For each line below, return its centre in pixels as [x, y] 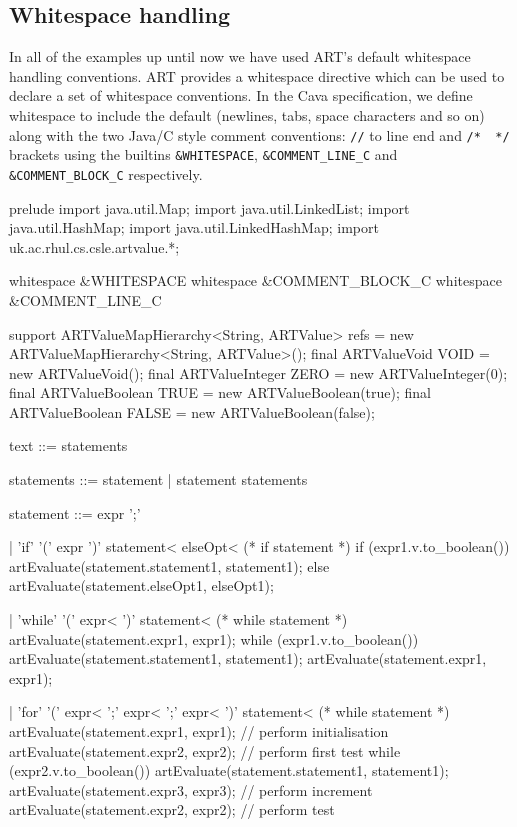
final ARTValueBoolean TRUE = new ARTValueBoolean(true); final [220, 392]
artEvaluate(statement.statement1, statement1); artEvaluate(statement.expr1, [248, 658]
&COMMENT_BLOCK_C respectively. [106, 173]
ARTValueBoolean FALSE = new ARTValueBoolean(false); [192, 411]
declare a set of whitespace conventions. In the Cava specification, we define [241, 95]
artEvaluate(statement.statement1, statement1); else [169, 565]
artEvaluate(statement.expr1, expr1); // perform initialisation [199, 731]
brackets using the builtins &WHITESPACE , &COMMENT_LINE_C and [203, 154]
